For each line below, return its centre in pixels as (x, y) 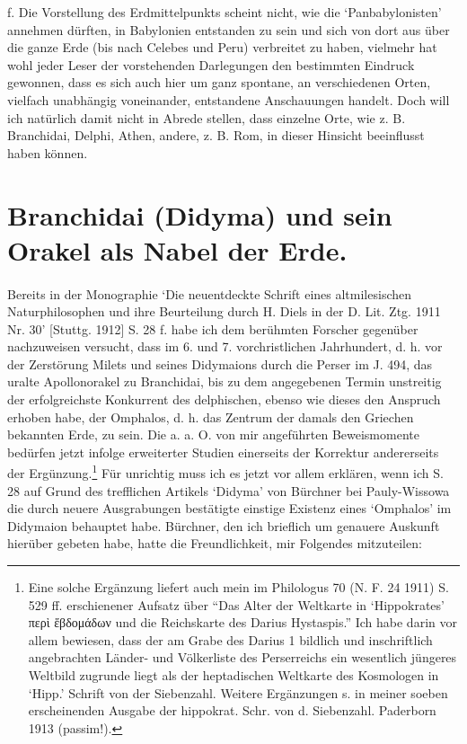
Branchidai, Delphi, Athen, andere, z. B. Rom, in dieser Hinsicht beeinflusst (216, 135)
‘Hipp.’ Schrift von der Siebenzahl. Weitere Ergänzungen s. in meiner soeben (238, 692)
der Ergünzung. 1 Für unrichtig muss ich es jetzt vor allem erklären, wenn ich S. (225, 472)
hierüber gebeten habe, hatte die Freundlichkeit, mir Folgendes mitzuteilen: (215, 543)
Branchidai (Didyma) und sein (200, 214)
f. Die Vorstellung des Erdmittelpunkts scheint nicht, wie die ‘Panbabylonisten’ (225, 12)
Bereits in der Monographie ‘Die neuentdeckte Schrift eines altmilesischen (210, 293)
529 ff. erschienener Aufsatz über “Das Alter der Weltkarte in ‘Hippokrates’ (236, 604)
